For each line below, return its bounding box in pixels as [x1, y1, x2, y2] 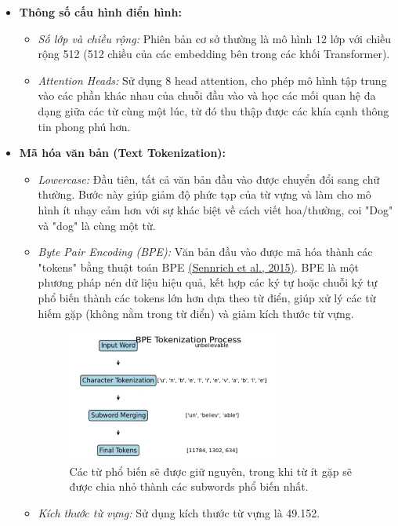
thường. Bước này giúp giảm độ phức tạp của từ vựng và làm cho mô [38, 186, 371, 203]
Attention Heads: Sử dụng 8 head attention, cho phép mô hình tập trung [38, 71, 387, 88]
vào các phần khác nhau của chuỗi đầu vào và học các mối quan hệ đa [38, 87, 376, 104]
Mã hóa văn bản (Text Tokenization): [19, 144, 226, 161]
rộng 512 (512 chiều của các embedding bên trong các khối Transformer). [38, 46, 390, 62]
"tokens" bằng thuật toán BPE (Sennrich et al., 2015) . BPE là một [38, 258, 359, 275]
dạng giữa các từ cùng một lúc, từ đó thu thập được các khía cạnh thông [38, 102, 389, 119]
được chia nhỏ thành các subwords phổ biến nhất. [69, 478, 309, 495]
